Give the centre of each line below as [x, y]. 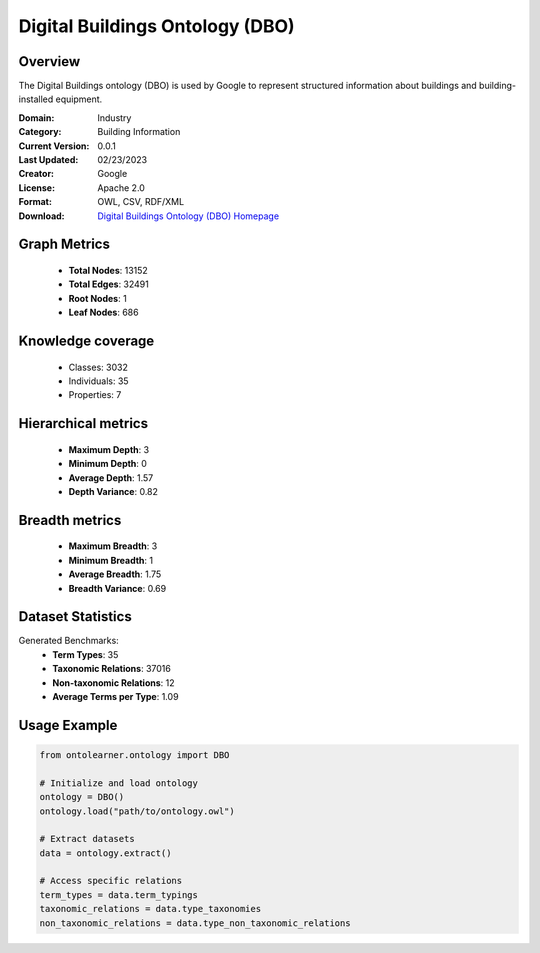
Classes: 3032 [98, 367]
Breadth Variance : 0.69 [117, 588]
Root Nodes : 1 [97, 298]
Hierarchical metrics [83, 423]
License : [36, 187]
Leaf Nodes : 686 [103, 312]
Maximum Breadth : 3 [113, 546]
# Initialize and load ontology [119, 783]
